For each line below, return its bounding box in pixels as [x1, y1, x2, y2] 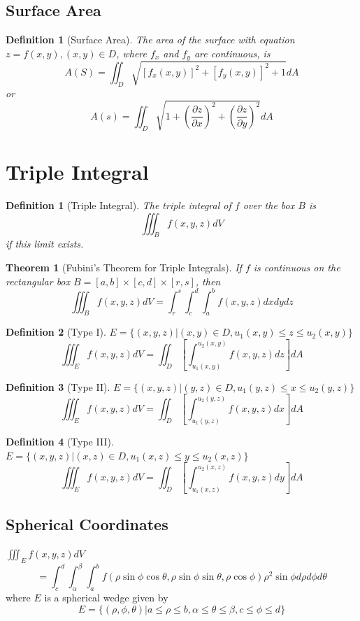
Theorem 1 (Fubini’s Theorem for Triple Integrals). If [6, 259, 242, 274]
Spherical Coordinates [6, 513, 168, 535]
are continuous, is [194, 45, 271, 60]
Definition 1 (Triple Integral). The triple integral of [6, 197, 231, 212]
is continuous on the [253, 259, 340, 274]
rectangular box [6, 273, 71, 288]
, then [195, 273, 221, 288]
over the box [243, 197, 295, 212]
